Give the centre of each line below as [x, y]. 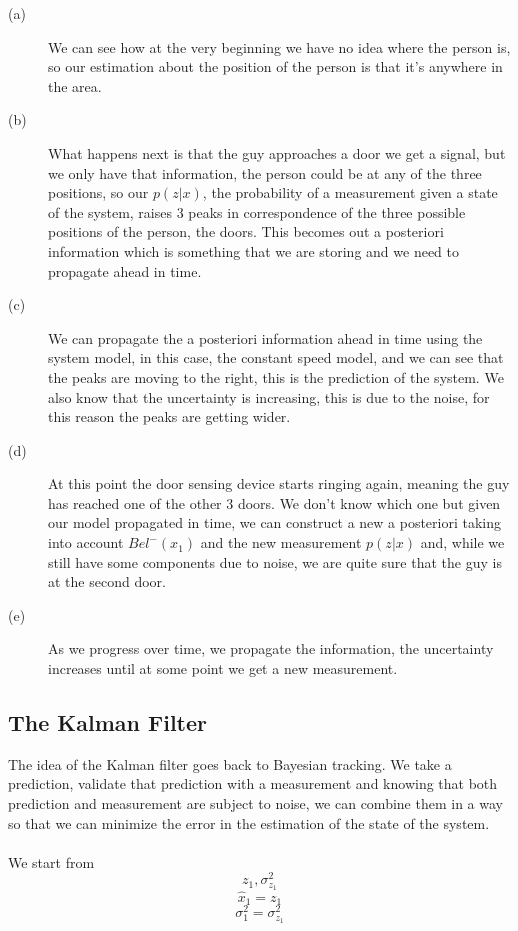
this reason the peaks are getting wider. [169, 416]
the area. [75, 85]
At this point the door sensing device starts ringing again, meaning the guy [279, 483]
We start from [51, 861]
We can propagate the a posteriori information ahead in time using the [265, 337]
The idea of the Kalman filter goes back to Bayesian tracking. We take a [230, 763]
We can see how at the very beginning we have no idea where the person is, [279, 46]
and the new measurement [281, 542]
